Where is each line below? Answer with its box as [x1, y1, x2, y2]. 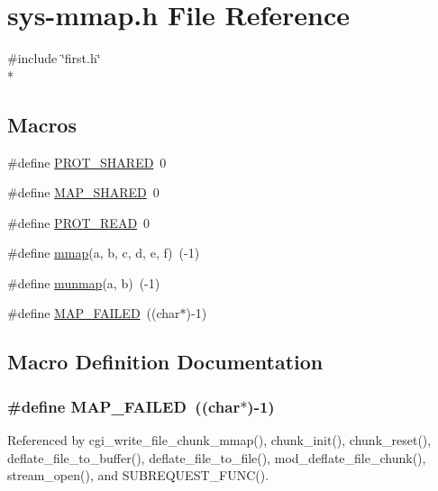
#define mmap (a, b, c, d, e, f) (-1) [7, 243, 200, 262]
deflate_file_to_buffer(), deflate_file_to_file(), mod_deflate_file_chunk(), [7, 448, 426, 467]
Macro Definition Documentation [7, 348, 324, 376]
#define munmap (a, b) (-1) [7, 273, 160, 292]
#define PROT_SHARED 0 [7, 152, 167, 171]
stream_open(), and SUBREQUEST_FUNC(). [7, 466, 269, 485]
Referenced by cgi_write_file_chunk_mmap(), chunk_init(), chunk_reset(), [7, 431, 432, 450]
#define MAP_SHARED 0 [7, 183, 160, 202]
